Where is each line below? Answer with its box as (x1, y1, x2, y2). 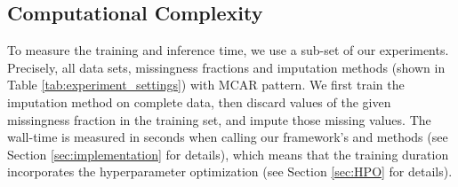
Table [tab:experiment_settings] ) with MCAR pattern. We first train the (7, 75, 405, 94)
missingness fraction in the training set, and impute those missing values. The (7, 110, 431, 129)
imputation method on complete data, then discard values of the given (7, 92, 391, 111)
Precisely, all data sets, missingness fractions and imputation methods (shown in (7, 58, 446, 76)
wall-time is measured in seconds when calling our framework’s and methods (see (7, 128, 448, 146)
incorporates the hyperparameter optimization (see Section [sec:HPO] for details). (7, 162, 453, 181)
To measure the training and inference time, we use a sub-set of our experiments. (7, 41, 449, 59)
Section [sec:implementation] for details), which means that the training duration (7, 144, 449, 163)
